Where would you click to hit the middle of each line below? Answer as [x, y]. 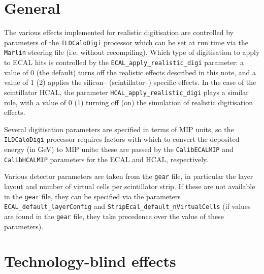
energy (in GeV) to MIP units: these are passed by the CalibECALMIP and [119, 149]
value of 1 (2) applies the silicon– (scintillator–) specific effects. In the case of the [130, 82]
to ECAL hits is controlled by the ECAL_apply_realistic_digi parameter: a [124, 62]
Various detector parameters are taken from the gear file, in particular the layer [129, 176]
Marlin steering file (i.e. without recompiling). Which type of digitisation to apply [132, 52]
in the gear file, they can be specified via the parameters [92, 196]
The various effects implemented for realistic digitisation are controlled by [119, 32]
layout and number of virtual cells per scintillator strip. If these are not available [130, 186]
